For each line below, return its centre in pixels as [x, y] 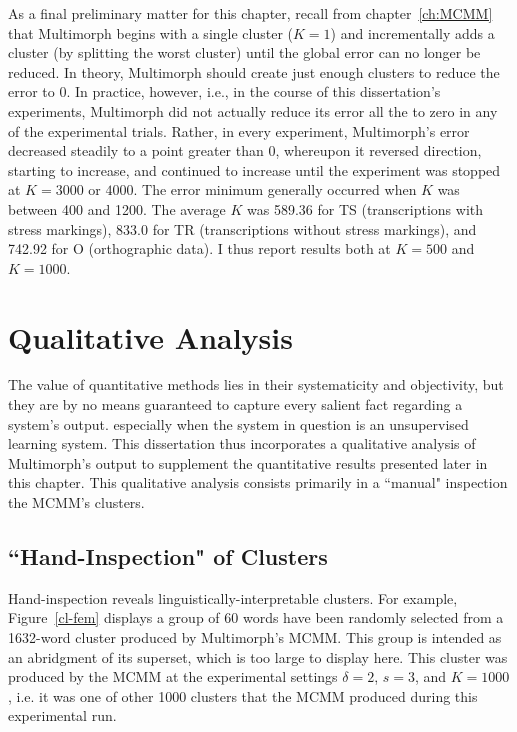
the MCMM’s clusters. [76, 502]
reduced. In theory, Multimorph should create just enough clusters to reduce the [254, 71]
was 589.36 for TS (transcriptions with [365, 208]
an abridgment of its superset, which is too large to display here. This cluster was [258, 656]
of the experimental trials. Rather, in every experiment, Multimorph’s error [239, 130]
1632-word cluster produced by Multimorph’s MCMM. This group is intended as [255, 636]
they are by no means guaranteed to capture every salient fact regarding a [235, 404]
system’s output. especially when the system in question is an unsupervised [238, 423]
